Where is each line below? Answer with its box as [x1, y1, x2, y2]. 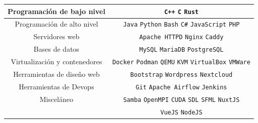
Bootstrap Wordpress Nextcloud [130, 71, 233, 79]
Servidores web [33, 31, 80, 42]
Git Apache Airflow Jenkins [136, 83, 227, 91]
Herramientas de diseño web [13, 69, 100, 79]
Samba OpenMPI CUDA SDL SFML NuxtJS [123, 96, 240, 103]
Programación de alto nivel [15, 19, 98, 29]
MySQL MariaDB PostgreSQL [139, 46, 224, 54]
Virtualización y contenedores [11, 56, 102, 67]
